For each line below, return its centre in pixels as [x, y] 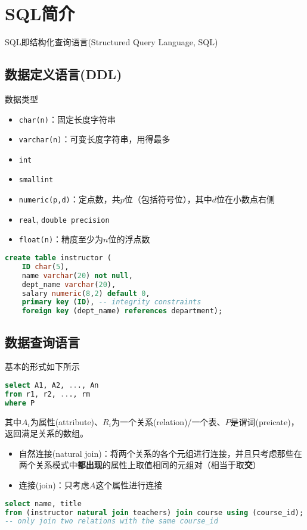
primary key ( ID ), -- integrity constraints [111, 302]
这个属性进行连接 [129, 485]
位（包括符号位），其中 [168, 199]
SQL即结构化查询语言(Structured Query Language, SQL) [111, 42]
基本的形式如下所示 [42, 367]
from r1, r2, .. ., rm [48, 394]
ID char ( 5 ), [45, 266]
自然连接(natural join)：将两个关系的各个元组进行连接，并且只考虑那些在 [160, 453]
